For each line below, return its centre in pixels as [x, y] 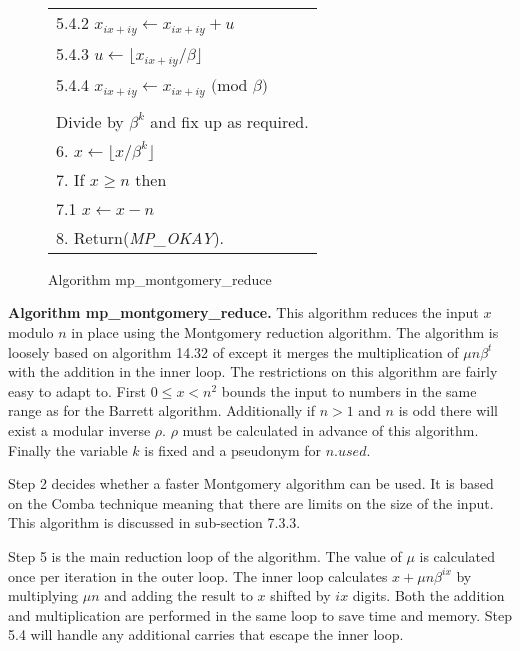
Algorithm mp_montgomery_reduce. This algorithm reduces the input [243, 312]
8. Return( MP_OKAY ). [140, 237]
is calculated [457, 555]
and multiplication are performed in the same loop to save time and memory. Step [260, 614]
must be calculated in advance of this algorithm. [330, 429]
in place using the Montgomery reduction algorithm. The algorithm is [285, 332]
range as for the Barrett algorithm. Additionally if [161, 410]
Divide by [90, 121]
